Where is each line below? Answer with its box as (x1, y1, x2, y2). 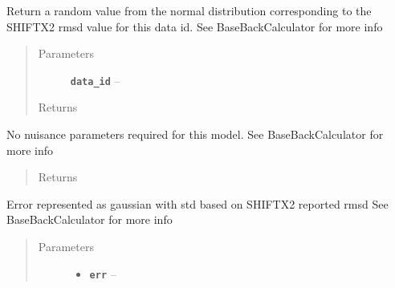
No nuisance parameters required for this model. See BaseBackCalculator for (6, 126, 384, 143)
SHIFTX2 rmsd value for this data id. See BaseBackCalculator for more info (6, 18, 383, 34)
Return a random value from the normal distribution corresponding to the (6, 2, 372, 18)
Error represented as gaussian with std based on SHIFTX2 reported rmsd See (6, 195, 389, 212)
